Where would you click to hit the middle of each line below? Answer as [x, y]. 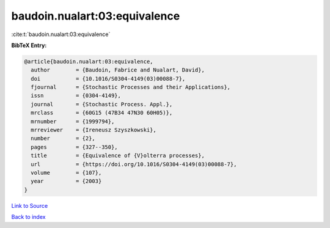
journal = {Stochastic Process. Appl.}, [102, 104]
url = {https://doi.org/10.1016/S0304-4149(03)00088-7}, [134, 164]
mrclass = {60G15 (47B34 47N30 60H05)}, [102, 113]
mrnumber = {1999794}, [73, 121]
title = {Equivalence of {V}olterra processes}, [118, 156]
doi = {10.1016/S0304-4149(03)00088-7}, [108, 79]
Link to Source [30, 205]
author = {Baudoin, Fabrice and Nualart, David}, [118, 70]
